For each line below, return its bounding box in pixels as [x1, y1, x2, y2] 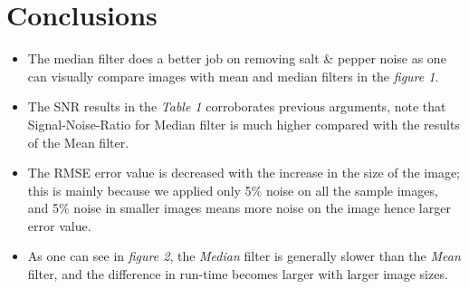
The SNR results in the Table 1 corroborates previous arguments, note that [27, 97, 446, 116]
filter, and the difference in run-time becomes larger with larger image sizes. [27, 265, 448, 284]
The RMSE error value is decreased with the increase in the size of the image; [27, 163, 461, 182]
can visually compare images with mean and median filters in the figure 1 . [27, 66, 439, 85]
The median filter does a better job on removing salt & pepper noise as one [27, 49, 446, 68]
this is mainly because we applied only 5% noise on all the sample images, [27, 180, 438, 199]
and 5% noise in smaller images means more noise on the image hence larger [27, 198, 451, 217]
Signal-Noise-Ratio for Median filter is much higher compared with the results [27, 114, 460, 133]
